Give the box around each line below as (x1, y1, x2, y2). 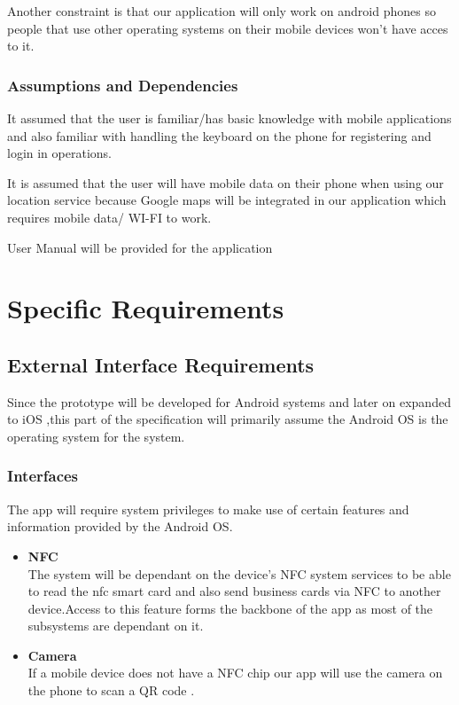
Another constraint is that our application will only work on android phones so (7, 2, 436, 20)
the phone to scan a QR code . (27, 681, 195, 700)
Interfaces (7, 465, 79, 487)
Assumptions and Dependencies (7, 74, 238, 96)
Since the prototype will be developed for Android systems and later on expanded (7, 392, 451, 411)
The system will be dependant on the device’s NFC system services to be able (27, 564, 451, 583)
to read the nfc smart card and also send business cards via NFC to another (27, 582, 441, 600)
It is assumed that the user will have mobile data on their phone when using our (7, 173, 444, 192)
